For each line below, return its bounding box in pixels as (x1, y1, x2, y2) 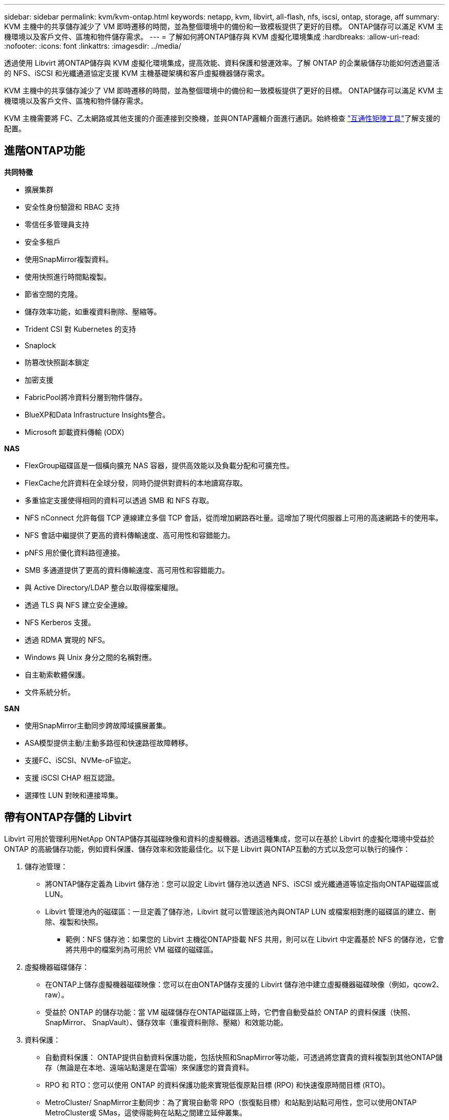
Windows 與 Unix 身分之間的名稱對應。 (25, 652, 156, 662)
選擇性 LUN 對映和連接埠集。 (25, 790, 123, 799)
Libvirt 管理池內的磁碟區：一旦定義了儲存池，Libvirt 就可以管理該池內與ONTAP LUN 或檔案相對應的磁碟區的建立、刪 (45, 907, 436, 916)
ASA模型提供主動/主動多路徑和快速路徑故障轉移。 (25, 738, 193, 747)
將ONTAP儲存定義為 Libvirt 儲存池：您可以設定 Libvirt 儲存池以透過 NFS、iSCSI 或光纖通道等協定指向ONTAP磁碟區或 (45, 879, 439, 888)
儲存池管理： (25, 862, 68, 871)
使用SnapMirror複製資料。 (25, 254, 113, 264)
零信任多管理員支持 (25, 219, 89, 229)
